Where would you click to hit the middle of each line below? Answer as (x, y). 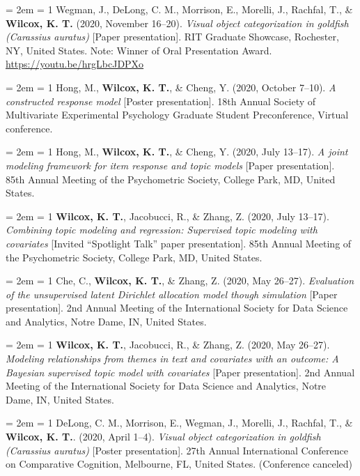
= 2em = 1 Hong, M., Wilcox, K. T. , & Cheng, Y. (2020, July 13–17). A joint (177, 152)
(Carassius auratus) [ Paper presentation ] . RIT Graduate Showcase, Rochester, (172, 37)
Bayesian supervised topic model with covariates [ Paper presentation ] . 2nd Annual (180, 372)
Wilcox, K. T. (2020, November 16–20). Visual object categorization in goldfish (177, 23)
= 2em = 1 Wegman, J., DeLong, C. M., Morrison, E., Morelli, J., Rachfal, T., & (179, 9)
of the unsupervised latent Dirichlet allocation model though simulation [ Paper (172, 294)
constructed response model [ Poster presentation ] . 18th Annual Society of (161, 101)
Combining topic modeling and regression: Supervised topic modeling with (162, 230)
